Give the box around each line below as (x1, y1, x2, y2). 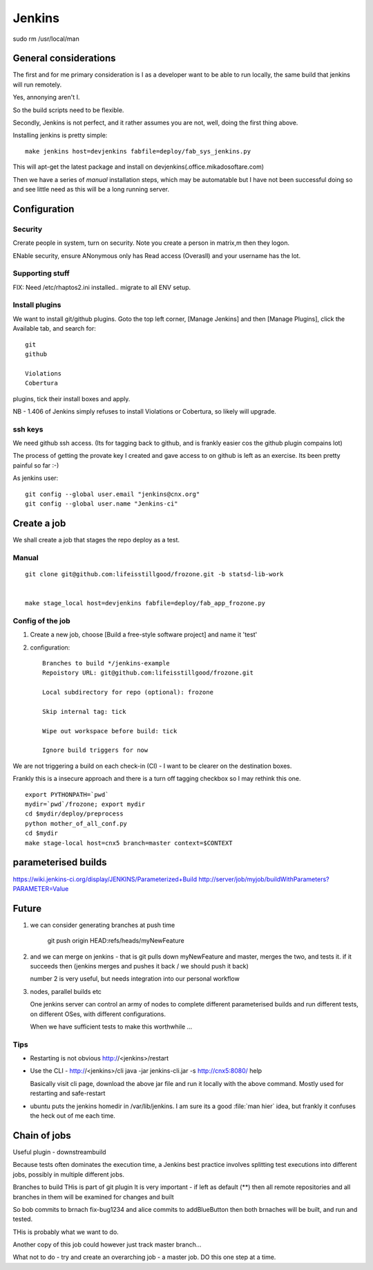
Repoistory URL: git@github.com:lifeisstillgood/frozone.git (42, 669, 254, 677)
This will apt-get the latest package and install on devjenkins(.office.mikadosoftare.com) (12, 163, 265, 171)
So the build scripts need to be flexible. (12, 106, 124, 114)
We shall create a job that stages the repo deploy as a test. (12, 535, 180, 544)
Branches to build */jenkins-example (42, 659, 171, 667)
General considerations (12, 53, 117, 64)
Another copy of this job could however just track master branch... (12, 1240, 202, 1249)
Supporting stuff (12, 268, 70, 278)
